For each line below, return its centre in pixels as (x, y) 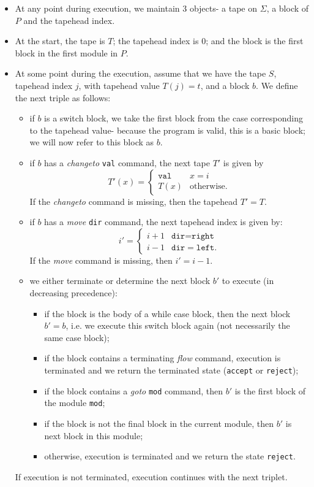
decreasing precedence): (73, 293)
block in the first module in (66, 52)
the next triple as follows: (63, 97)
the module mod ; (75, 403)
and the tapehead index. (69, 20)
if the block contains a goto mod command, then (133, 390)
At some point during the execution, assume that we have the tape (140, 73)
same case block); (77, 337)
